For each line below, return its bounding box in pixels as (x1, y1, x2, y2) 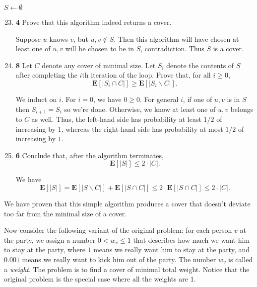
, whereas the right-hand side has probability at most (61, 123, 223, 134)
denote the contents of (166, 60, 234, 70)
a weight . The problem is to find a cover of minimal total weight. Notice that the (4, 264, 250, 274)
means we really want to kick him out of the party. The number (22, 254, 216, 264)
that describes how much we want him (133, 234, 250, 245)
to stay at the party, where (4, 244, 85, 255)
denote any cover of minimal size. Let (42, 60, 156, 70)
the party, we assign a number (4, 234, 96, 245)
